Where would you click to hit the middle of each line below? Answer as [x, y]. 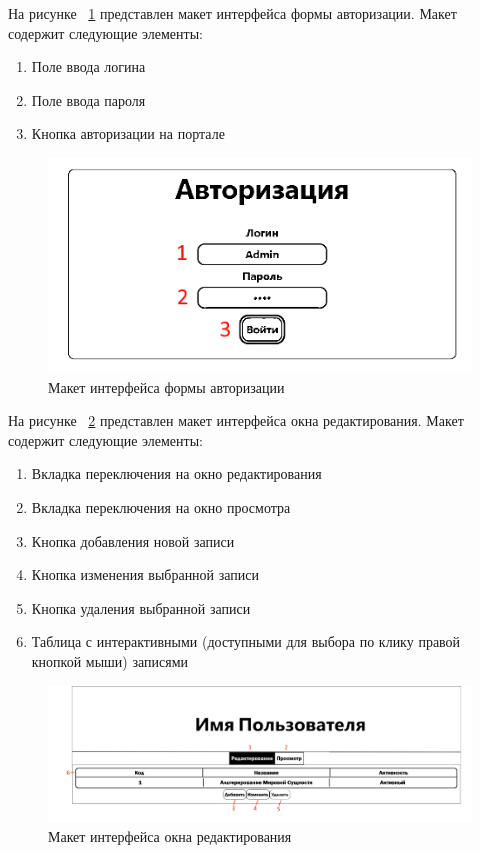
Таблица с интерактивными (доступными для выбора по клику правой [246, 641]
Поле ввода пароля [88, 99]
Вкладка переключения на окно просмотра [161, 506]
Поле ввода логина [88, 66]
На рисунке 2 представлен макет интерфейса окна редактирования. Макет [236, 420]
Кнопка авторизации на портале [128, 133]
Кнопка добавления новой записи [133, 540]
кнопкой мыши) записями [110, 660]
